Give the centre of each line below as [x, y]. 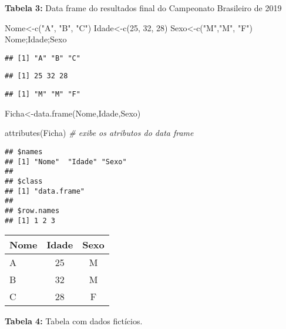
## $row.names [32, 210]
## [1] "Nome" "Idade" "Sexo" [66, 162]
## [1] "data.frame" [45, 191]
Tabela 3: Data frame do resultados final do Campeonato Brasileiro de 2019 [143, 8]
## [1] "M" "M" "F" [43, 94]
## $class [24, 181]
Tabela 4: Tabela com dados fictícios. [74, 321]
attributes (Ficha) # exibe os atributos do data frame [99, 133]
